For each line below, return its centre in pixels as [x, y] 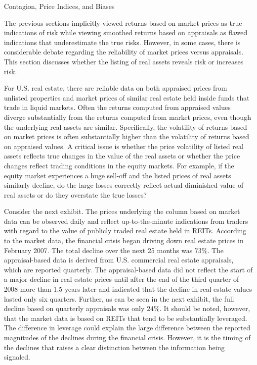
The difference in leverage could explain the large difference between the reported [127, 328]
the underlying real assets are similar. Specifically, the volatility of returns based [126, 127]
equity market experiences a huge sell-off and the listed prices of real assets [118, 175]
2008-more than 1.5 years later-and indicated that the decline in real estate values [128, 289]
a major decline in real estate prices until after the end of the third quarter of [122, 279]
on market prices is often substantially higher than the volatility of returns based [127, 136]
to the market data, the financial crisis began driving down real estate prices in [124, 240]
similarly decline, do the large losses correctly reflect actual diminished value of [124, 185]
